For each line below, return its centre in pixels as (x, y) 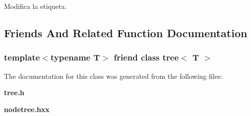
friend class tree (146, 57)
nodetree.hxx (27, 109)
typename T (75, 57)
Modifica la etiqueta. (35, 6)
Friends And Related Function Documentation (126, 32)
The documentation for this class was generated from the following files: (113, 76)
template (22, 57)
